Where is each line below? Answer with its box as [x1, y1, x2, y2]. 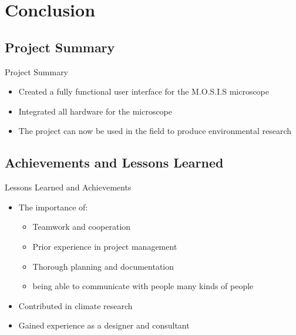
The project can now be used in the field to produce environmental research [18, 125, 292, 137]
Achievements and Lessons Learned [5, 153, 224, 172]
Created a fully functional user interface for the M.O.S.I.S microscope [18, 85, 270, 98]
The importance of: [18, 200, 88, 213]
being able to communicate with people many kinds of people [32, 280, 254, 292]
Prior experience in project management [32, 240, 177, 252]
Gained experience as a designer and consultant [18, 319, 190, 331]
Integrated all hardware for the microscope [18, 105, 173, 117]
